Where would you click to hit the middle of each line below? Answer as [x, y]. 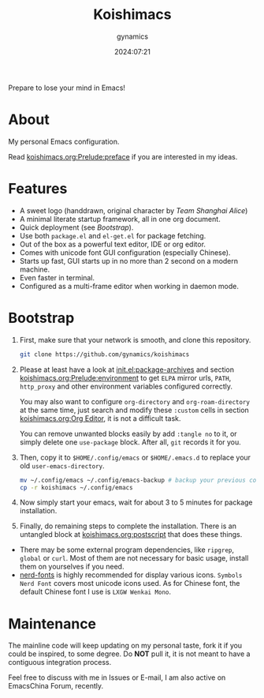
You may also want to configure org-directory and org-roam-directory [135, 401]
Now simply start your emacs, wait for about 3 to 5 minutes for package [136, 502]
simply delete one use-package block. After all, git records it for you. [130, 442]
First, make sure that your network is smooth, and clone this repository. [135, 340]
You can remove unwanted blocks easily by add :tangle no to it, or [128, 433]
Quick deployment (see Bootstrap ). [76, 227]
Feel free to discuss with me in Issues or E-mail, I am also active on [117, 677]
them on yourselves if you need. [72, 567]
